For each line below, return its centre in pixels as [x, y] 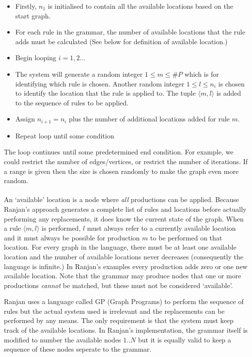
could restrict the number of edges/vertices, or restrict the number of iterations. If [126, 161]
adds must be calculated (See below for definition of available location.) [121, 41]
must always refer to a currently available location [161, 228]
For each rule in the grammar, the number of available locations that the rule [130, 32]
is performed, [61, 228]
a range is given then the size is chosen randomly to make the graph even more [121, 171]
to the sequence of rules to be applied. [72, 102]
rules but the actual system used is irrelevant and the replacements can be [114, 311]
